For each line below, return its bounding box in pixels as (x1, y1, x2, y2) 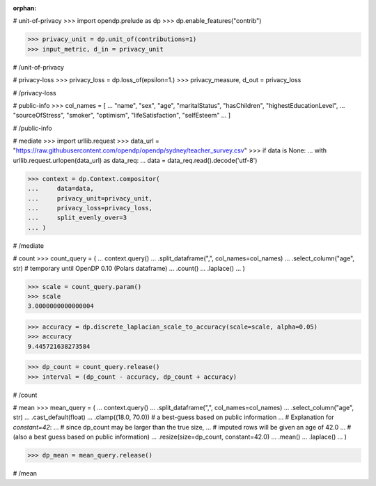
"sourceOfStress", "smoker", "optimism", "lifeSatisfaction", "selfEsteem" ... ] (13, 111, 231, 120)
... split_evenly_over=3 (27, 214, 127, 222)
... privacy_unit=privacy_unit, (27, 194, 153, 202)
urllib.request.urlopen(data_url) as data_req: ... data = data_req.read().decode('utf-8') (13, 156, 258, 164)
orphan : (13, 4, 37, 12)
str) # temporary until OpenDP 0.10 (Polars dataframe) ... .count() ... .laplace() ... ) (13, 264, 245, 272)
